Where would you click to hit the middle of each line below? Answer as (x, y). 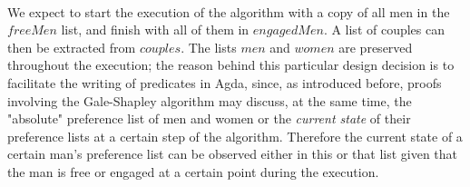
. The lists (209, 47)
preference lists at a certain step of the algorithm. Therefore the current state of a (235, 136)
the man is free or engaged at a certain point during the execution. (193, 171)
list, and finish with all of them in (155, 30)
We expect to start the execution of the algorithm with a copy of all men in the (229, 11)
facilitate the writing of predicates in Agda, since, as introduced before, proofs (225, 82)
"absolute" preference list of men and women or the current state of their (209, 118)
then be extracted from (72, 47)
